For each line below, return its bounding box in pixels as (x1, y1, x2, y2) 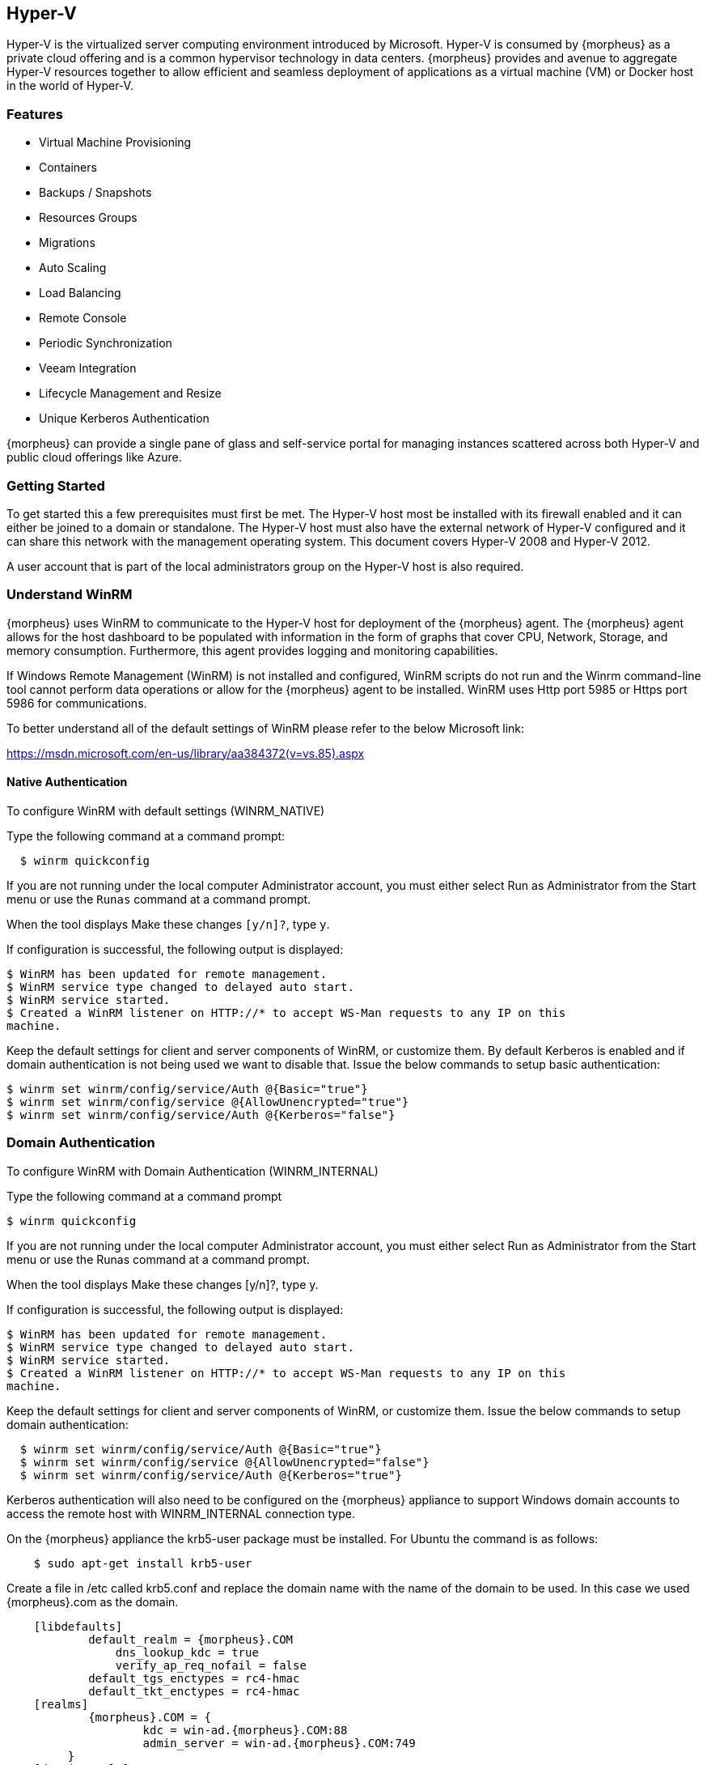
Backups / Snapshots (39, 185, 152, 200)
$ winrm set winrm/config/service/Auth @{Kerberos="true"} (19, 1468, 402, 1482)
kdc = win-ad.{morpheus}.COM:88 (142, 1723, 348, 1737)
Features (6, 105, 63, 122)
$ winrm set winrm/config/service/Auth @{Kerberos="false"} (6, 1108, 396, 1121)
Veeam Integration (39, 361, 137, 376)
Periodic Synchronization (39, 336, 172, 351)
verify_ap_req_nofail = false (115, 1658, 307, 1672)
